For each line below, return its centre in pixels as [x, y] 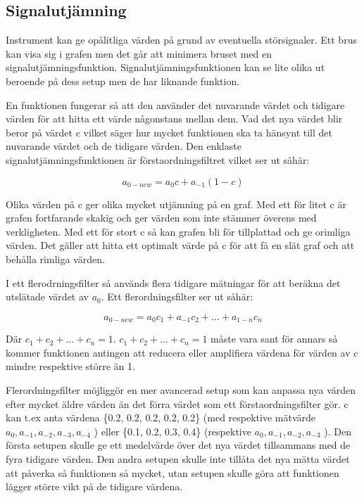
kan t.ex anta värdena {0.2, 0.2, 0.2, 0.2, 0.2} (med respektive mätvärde [161, 417]
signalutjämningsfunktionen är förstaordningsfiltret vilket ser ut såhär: [158, 159]
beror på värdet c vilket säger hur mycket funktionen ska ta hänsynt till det [169, 132]
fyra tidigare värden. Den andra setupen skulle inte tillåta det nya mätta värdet [178, 458]
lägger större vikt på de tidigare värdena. [94, 486]
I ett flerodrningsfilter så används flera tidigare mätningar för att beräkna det [173, 282]
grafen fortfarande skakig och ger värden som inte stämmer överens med [161, 218]
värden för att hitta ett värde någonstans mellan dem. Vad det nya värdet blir [174, 119]
